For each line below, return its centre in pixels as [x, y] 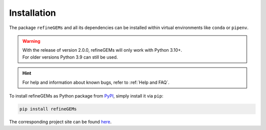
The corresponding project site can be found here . [60, 122]
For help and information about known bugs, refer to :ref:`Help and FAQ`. [96, 82]
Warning [31, 41]
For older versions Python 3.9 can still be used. [70, 57]
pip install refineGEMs [48, 109]
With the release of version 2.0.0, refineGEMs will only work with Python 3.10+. [102, 50]
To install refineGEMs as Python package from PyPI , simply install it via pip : [86, 96]
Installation [33, 13]
